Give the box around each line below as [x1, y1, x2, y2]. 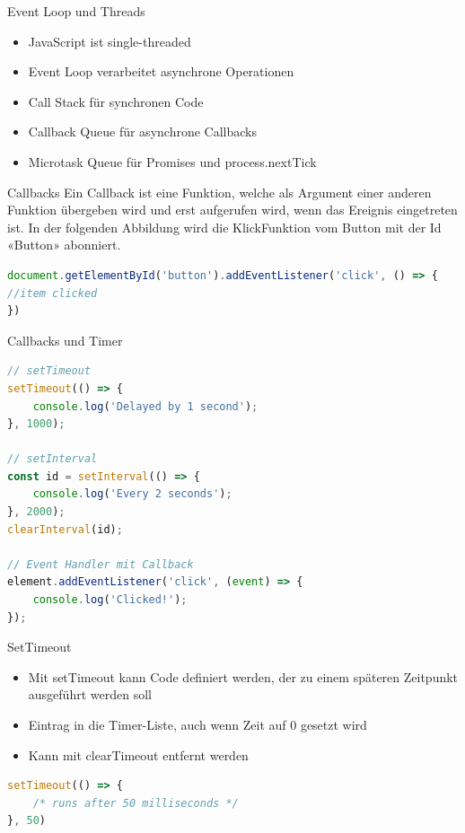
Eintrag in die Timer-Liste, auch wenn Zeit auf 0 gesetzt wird [28, 715, 367, 733]
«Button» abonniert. [7, 235, 121, 254]
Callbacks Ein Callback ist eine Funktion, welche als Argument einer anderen [7, 182, 432, 201]
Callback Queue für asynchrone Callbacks [28, 122, 257, 141]
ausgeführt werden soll [28, 685, 152, 704]
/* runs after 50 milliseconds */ [32, 796, 239, 810]
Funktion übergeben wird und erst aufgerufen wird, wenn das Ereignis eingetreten [7, 200, 458, 219]
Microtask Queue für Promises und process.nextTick [28, 152, 317, 171]
